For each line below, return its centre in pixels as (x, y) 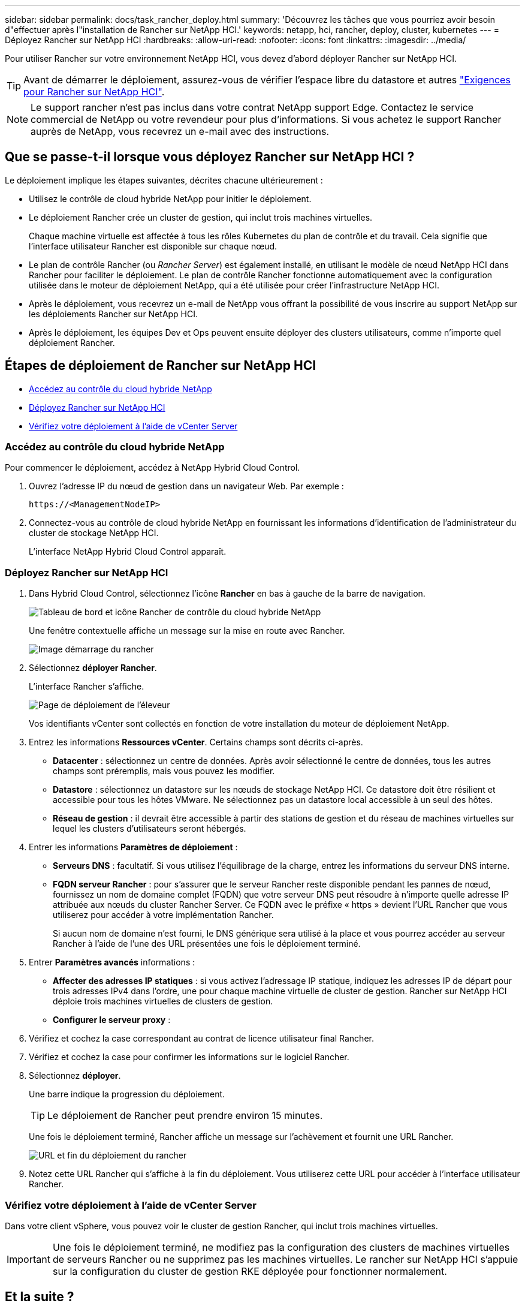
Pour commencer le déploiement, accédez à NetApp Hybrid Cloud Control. (153, 468)
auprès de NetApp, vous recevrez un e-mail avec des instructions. (180, 131)
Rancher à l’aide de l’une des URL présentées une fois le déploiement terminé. (207, 944)
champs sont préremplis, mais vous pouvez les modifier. (164, 771)
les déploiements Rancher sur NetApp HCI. (114, 314)
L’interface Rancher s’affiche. (87, 687)
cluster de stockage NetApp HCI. (94, 533)
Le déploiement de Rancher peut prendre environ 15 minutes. (185, 1116)
